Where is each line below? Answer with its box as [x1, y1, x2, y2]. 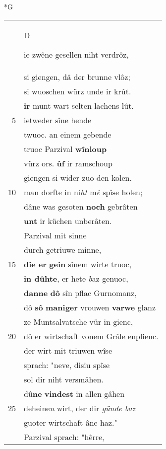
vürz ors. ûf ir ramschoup [24, 157, 112, 169]
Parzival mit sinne [24, 229, 87, 241]
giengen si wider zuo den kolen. [24, 171, 132, 183]
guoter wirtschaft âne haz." [24, 416, 117, 428]
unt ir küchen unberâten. [24, 215, 112, 226]
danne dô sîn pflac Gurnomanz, [24, 287, 137, 299]
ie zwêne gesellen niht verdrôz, [24, 48, 129, 60]
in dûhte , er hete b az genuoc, [24, 272, 128, 284]
